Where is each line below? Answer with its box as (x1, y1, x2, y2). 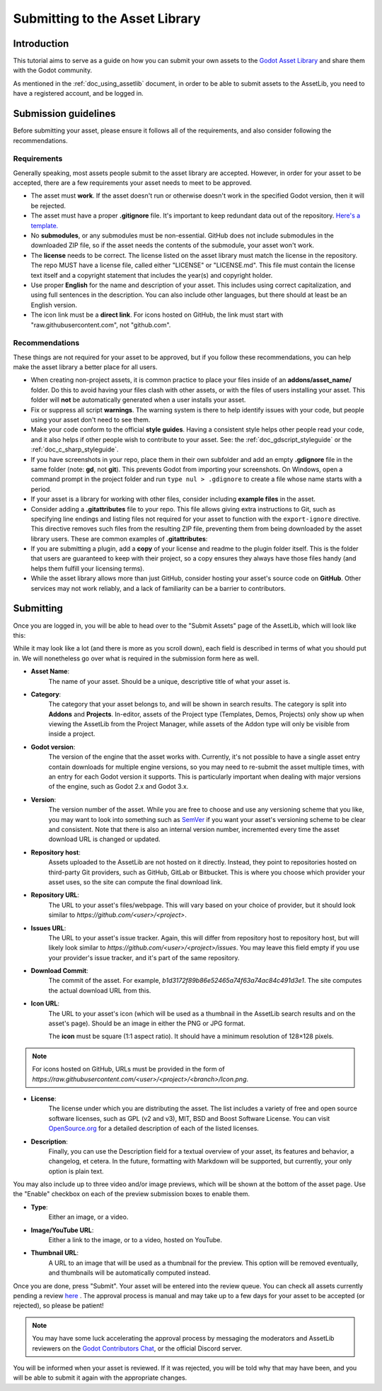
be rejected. (30, 201, 66, 210)
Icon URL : (30, 999, 60, 1008)
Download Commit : (30, 967, 88, 975)
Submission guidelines (13, 108, 116, 120)
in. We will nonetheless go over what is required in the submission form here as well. (13, 654, 260, 663)
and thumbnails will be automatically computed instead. (48, 1268, 211, 1277)
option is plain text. (48, 1166, 104, 1176)
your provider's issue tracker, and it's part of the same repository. (48, 953, 240, 962)
